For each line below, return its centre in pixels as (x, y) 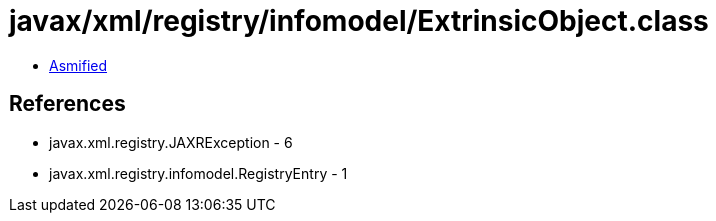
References (67, 104)
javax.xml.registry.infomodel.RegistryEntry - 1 (198, 173)
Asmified (78, 65)
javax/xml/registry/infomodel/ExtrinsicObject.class (359, 21)
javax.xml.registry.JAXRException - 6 (171, 142)
